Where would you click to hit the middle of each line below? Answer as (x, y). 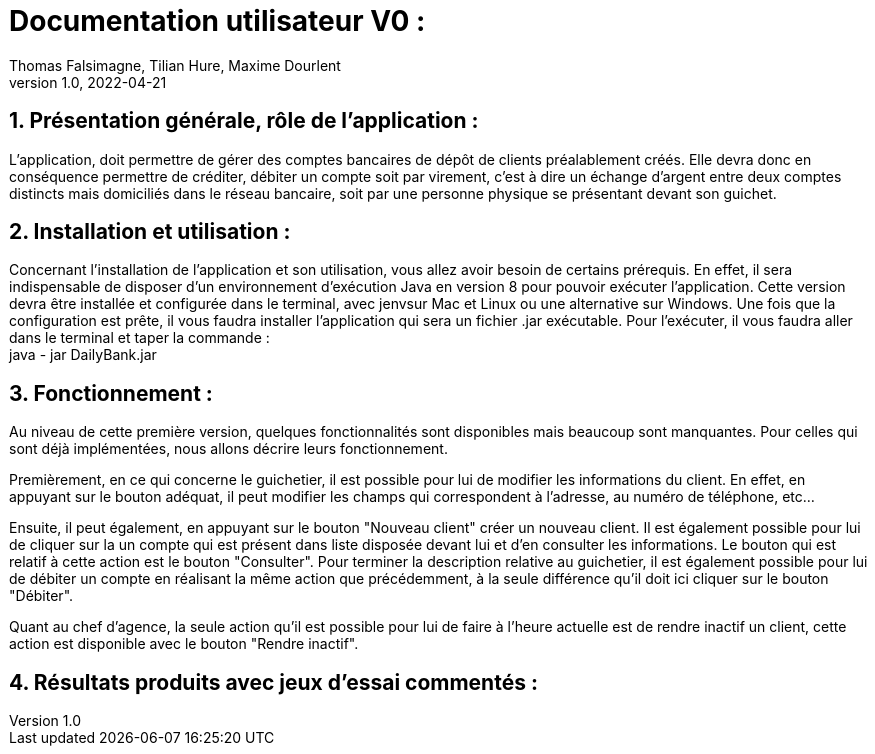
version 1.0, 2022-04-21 (88, 82)
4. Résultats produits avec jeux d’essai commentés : (273, 682)
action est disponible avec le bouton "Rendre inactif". (184, 644)
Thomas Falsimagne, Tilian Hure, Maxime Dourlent (175, 65)
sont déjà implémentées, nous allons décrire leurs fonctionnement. (228, 449)
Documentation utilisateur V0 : (217, 21)
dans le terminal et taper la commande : (139, 338)
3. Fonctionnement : (111, 393)
